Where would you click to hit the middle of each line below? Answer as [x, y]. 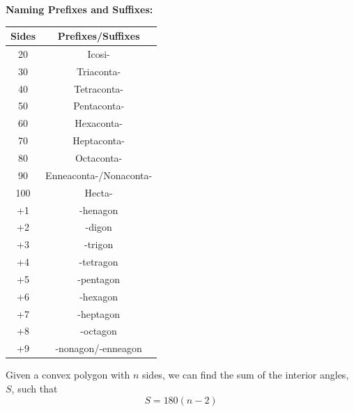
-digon [99, 227]
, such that [34, 388]
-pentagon [99, 279]
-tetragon [99, 262]
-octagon [99, 331]
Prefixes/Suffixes [99, 36]
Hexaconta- [99, 123]
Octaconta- [99, 158]
